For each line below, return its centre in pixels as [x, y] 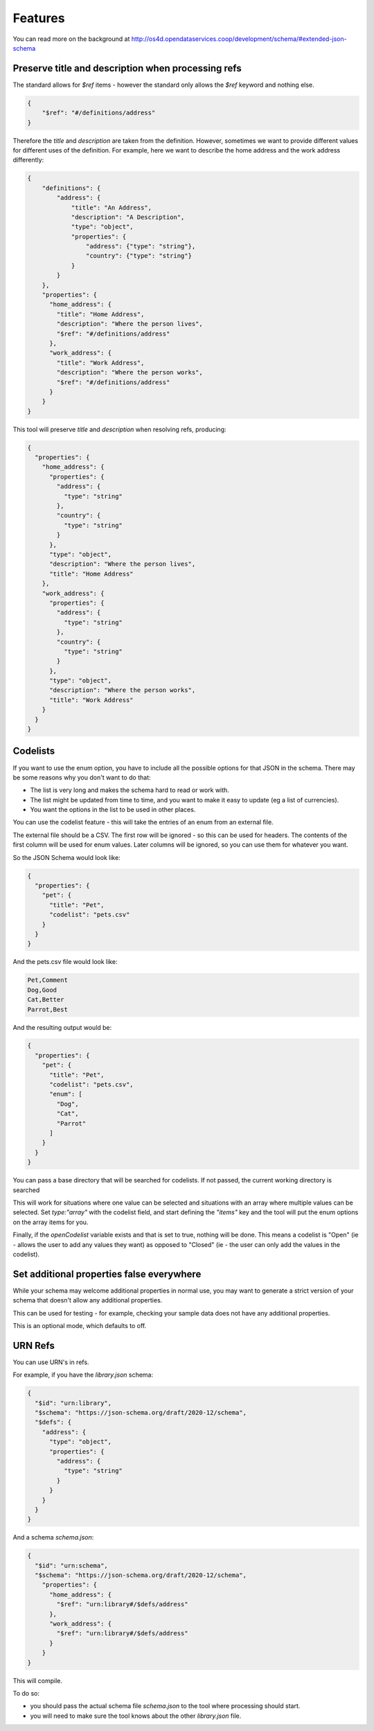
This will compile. [37, 1680]
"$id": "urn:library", [73, 1403]
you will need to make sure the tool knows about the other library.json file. [136, 1716]
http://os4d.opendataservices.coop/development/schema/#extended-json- [239, 39]
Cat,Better [46, 1000]
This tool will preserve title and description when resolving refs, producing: [119, 429]
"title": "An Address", [112, 207]
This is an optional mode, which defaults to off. [80, 1325]
